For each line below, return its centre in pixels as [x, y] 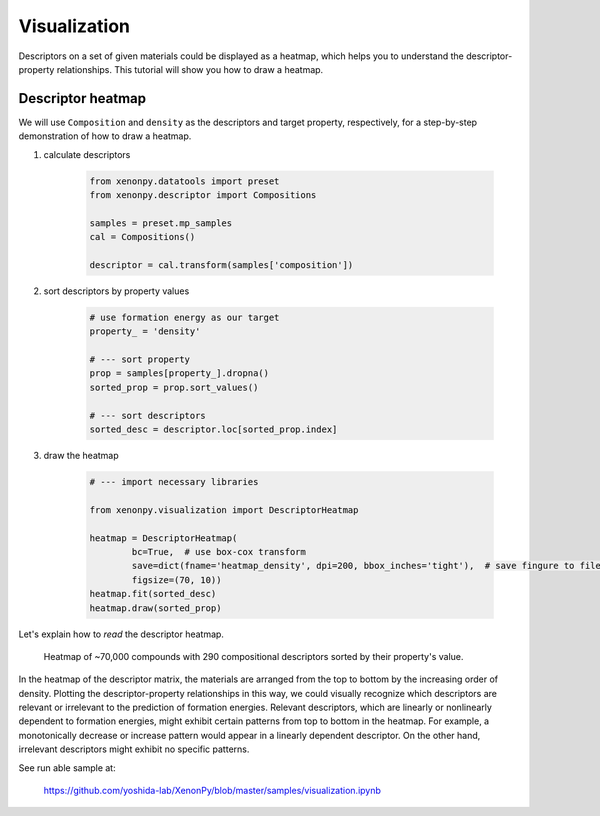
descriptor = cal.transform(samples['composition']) [221, 264]
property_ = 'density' [145, 331]
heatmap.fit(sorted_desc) [153, 594]
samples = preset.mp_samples [161, 223]
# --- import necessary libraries [174, 482]
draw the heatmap [81, 456]
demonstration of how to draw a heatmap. [105, 136]
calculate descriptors [87, 154]
